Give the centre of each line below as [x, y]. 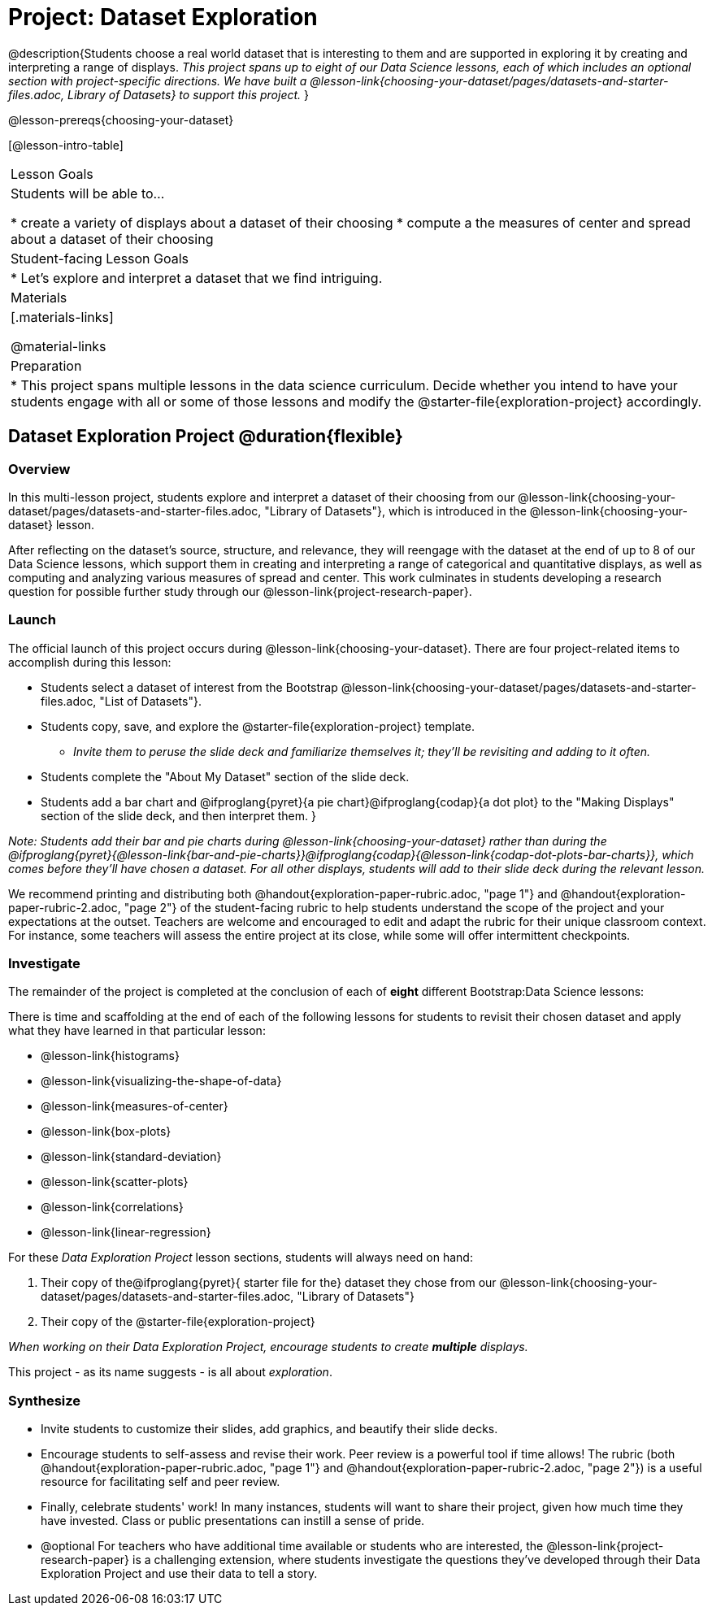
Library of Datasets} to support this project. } [188, 94]
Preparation [46, 365]
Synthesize [45, 1400]
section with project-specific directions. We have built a [158, 80]
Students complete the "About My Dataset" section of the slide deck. [225, 776]
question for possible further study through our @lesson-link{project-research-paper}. [240, 591]
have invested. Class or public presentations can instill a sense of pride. [233, 1521]
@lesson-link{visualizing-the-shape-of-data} [161, 1081]
